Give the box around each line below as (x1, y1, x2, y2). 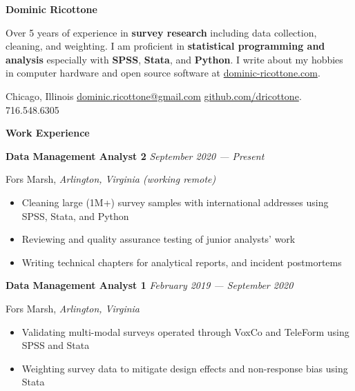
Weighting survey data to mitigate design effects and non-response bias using (21, 361, 348, 375)
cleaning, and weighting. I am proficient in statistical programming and (6, 39, 325, 53)
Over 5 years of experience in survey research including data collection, (6, 25, 317, 39)
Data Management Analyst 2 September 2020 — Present (6, 148, 265, 163)
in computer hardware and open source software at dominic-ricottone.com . (6, 66, 320, 80)
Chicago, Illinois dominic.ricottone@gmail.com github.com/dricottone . (6, 88, 302, 103)
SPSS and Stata (21, 338, 90, 352)
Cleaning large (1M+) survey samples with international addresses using (21, 194, 329, 209)
